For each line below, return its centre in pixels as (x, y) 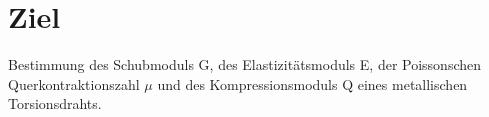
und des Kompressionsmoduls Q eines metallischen (312, 83)
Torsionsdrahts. (55, 103)
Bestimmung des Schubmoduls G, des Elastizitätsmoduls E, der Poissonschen (245, 64)
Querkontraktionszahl (74, 83)
